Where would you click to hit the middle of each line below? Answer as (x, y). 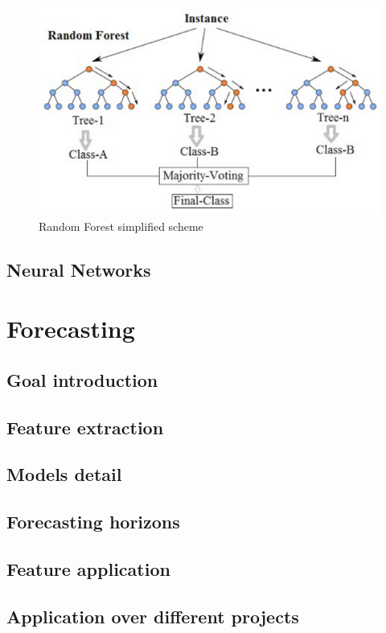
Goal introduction (82, 379)
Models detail (64, 474)
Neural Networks (79, 269)
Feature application (88, 568)
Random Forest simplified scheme (121, 226)
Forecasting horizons (93, 522)
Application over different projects (153, 616)
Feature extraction (85, 427)
